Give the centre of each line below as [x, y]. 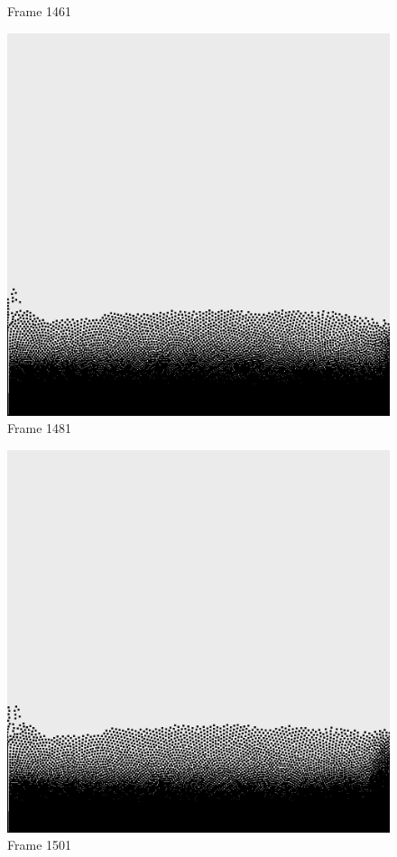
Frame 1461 [40, 11]
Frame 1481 [40, 428]
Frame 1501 [40, 845]
